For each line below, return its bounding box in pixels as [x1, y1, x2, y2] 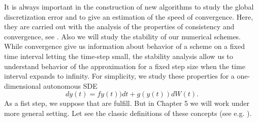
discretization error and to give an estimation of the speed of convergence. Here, [4, 11, 253, 22]
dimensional [4, 80, 41, 91]
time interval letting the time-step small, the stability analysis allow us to [4, 50, 233, 61]
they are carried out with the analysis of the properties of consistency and [4, 21, 235, 32]
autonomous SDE [43, 80, 98, 91]
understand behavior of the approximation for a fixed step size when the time [4, 60, 245, 71]
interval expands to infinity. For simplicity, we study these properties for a [4, 71, 235, 81]
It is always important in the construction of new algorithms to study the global [4, 2, 254, 12]
